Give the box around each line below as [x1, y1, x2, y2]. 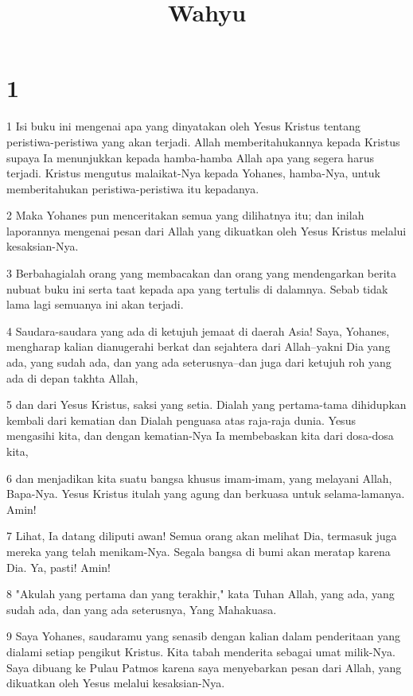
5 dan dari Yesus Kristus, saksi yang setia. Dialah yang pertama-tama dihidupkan [6, 396, 407, 413]
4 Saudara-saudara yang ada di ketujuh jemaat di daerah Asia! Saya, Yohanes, [6, 322, 390, 339]
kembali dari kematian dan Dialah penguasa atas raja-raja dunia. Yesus [6, 411, 356, 428]
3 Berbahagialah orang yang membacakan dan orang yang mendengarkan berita [6, 265, 397, 282]
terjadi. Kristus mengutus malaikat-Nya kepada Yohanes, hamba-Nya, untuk [6, 165, 380, 181]
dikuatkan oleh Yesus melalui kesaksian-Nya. [6, 675, 225, 691]
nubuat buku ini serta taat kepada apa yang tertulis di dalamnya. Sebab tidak [6, 280, 388, 297]
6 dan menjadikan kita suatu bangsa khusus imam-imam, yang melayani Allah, [6, 469, 392, 486]
